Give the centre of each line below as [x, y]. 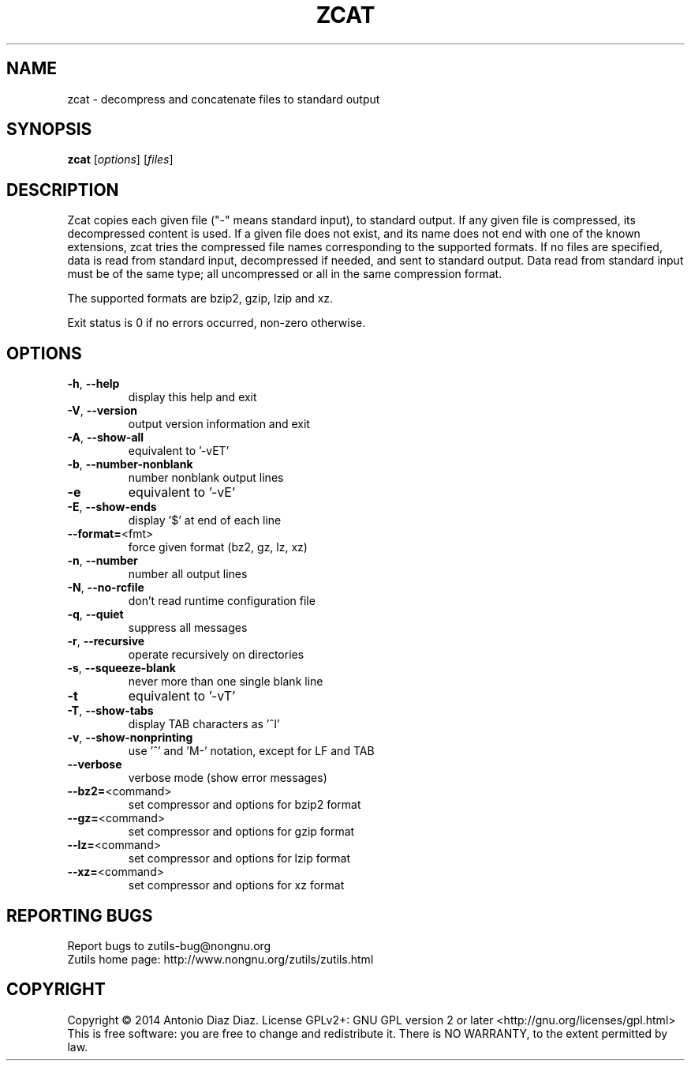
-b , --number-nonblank [130, 464]
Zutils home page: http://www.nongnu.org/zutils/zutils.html [220, 959]
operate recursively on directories [216, 655]
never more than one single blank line [226, 682]
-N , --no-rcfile [106, 588]
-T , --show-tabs [110, 711]
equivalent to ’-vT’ [182, 696]
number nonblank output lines [206, 478]
